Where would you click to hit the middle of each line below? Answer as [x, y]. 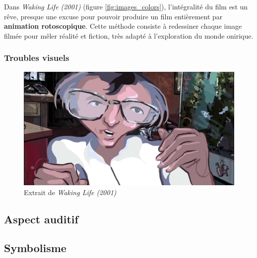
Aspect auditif [41, 219]
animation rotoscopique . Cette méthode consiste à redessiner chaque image [123, 26]
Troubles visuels [37, 58]
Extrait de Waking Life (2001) [70, 192]
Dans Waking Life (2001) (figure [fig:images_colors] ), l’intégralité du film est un [126, 6]
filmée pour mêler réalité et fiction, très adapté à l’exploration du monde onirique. [129, 35]
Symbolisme [35, 248]
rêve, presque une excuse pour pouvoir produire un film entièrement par [113, 16]
